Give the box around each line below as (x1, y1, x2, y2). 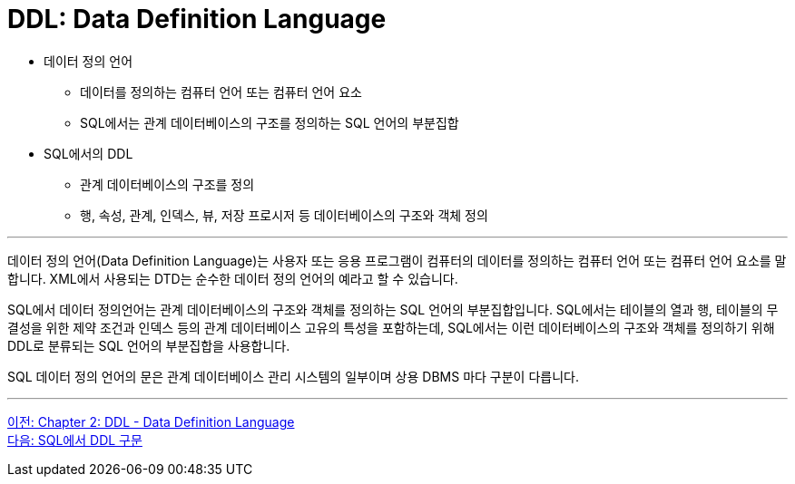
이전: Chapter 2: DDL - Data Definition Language (7, 413, 295, 430)
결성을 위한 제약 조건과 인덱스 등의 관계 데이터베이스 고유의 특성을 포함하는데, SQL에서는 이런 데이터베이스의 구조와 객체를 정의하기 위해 (7, 319, 775, 335)
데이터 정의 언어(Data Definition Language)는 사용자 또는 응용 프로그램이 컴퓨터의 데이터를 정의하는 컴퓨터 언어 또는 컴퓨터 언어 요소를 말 (7, 252, 787, 268)
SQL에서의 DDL (44, 145, 133, 161)
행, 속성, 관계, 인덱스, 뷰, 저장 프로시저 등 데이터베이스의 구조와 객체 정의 (80, 207, 488, 223)
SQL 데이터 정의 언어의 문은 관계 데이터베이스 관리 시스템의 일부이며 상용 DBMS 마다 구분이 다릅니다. (7, 368, 579, 384)
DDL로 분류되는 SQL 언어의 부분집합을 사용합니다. (7, 337, 290, 353)
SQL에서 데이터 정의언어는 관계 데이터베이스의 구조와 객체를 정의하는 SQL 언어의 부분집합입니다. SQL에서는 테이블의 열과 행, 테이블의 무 (7, 301, 779, 317)
